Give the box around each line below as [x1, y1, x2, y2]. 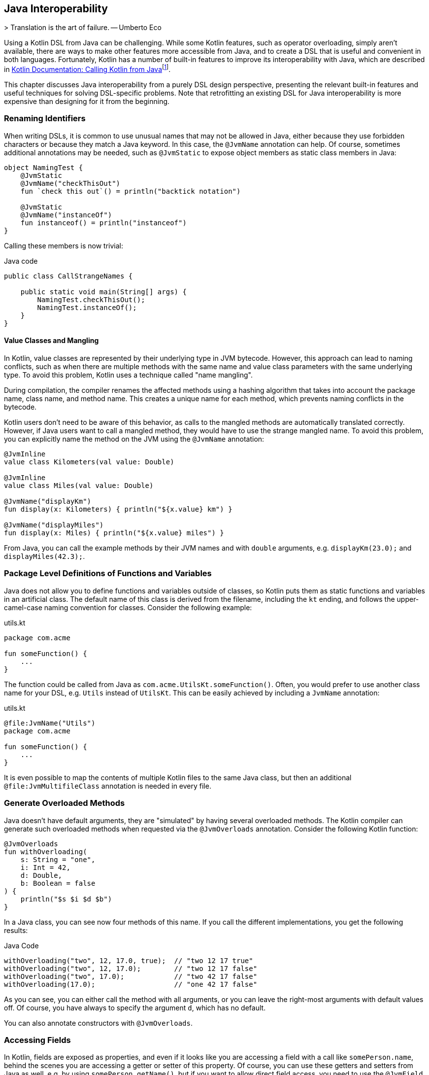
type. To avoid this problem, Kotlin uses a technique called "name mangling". [4, 371, 253, 380]
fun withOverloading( [4, 847, 87, 856]
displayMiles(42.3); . [4, 552, 85, 561]
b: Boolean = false [20, 879, 96, 887]
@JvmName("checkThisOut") [20, 179, 121, 187]
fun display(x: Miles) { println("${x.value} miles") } [4, 529, 224, 537]
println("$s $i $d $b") [20, 895, 112, 903]
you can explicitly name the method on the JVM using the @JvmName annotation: [4, 435, 264, 444]
